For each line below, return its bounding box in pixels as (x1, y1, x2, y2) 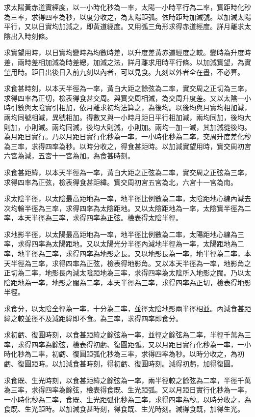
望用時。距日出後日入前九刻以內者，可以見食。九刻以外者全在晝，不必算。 (4, 66, 244, 77)
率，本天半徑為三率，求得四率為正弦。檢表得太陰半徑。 (4, 212, 182, 223)
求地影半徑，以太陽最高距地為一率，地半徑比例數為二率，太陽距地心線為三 (4, 229, 244, 239)
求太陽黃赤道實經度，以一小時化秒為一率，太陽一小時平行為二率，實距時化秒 (4, 2, 251, 12)
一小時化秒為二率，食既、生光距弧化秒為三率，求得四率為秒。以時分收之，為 (4, 394, 251, 404)
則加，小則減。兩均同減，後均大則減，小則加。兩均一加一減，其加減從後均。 (4, 121, 251, 132)
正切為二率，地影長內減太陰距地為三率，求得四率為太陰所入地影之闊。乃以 (4, 268, 244, 278)
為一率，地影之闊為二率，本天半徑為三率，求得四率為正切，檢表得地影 (24, 277, 251, 287)
